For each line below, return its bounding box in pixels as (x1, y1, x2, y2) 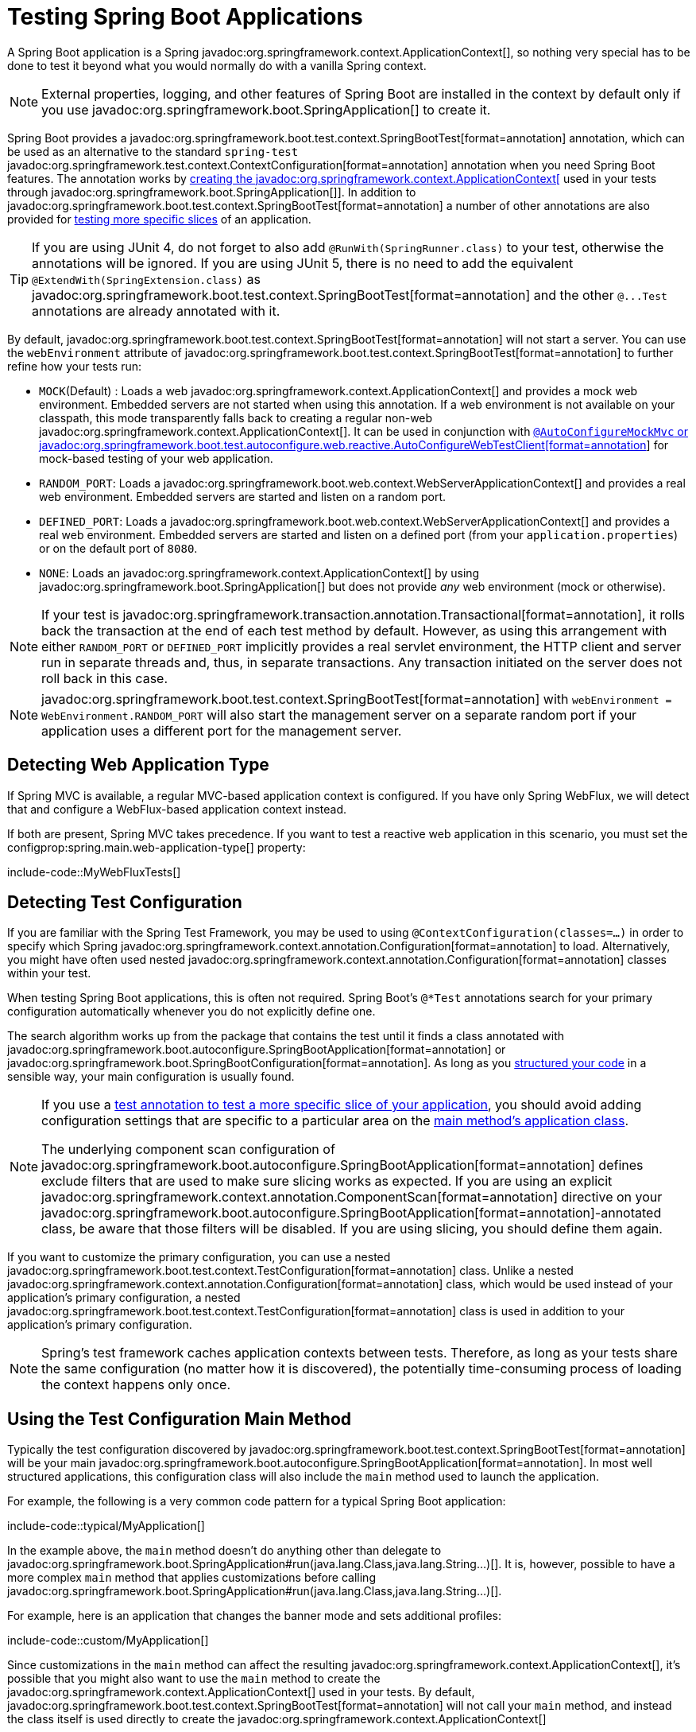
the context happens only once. (41, 1377, 230, 1393)
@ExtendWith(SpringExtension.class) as (32, 270, 261, 287)
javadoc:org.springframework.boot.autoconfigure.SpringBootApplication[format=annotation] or (7, 1043, 506, 1057)
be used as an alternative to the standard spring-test (7, 144, 299, 158)
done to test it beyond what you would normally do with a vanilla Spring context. (7, 58, 427, 72)
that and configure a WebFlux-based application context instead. (7, 802, 347, 816)
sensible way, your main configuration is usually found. (7, 1070, 295, 1084)
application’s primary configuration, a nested (7, 1291, 241, 1305)
